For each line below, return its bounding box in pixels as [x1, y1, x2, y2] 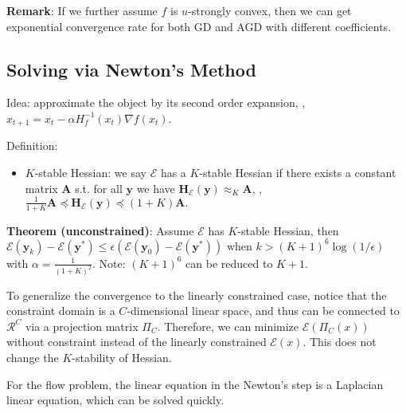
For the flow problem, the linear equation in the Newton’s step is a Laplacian [6, 376, 384, 392]
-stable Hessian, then [237, 222, 339, 238]
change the [6, 348, 59, 365]
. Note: [92, 254, 126, 271]
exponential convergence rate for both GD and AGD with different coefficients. [6, 18, 392, 34]
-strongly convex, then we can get [188, 2, 352, 18]
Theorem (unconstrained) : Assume [6, 222, 194, 238]
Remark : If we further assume [6, 2, 158, 18]
